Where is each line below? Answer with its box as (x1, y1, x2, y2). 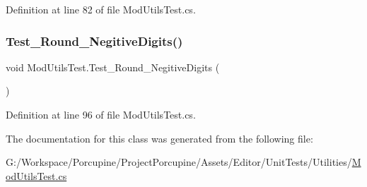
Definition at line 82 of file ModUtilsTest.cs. (6, 2, 196, 16)
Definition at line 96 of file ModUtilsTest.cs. (6, 107, 196, 121)
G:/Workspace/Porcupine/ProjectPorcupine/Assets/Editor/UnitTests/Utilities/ (6, 155, 352, 169)
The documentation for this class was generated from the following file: (6, 131, 313, 145)
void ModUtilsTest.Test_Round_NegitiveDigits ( (6, 59, 220, 74)
